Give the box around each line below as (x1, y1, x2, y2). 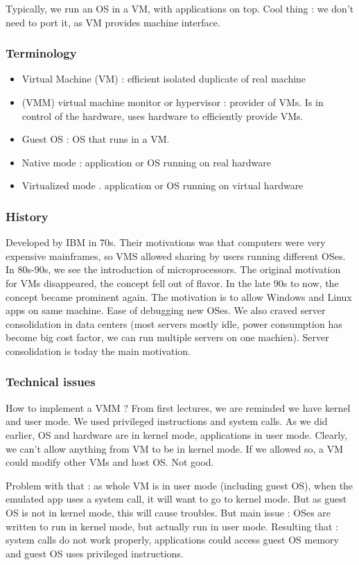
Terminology (6, 44, 77, 62)
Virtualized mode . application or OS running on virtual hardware (21, 178, 304, 193)
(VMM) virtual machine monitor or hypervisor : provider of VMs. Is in (21, 95, 324, 109)
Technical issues (6, 373, 96, 390)
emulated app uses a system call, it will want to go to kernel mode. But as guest (6, 492, 347, 506)
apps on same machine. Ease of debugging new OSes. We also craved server (6, 303, 326, 318)
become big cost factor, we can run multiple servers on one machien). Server (6, 330, 329, 345)
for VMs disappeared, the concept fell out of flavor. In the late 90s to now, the (6, 275, 339, 290)
